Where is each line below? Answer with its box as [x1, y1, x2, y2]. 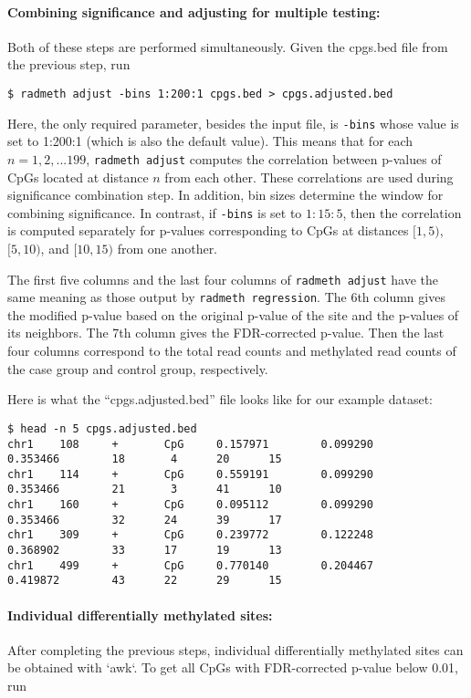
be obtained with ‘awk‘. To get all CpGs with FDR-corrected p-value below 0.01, [7, 658, 458, 677]
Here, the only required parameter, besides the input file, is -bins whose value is [7, 113, 459, 132]
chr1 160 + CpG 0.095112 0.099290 [7, 498, 373, 512]
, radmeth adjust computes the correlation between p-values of [86, 149, 442, 168]
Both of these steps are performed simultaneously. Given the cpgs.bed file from [7, 36, 448, 56]
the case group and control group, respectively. [7, 359, 268, 378]
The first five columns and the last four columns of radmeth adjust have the [7, 269, 439, 288]
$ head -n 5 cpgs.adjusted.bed [7, 422, 197, 435]
